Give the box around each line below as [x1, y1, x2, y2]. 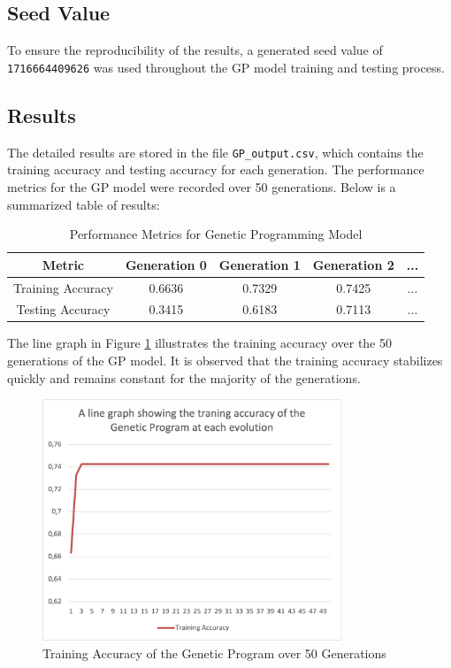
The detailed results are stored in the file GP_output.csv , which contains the [7, 142, 424, 161]
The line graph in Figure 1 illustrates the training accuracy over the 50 [7, 334, 392, 352]
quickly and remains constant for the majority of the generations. [7, 368, 361, 387]
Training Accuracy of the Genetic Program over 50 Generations [42, 644, 386, 663]
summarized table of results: [7, 195, 160, 213]
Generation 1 [218, 255, 301, 273]
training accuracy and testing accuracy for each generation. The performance [7, 160, 424, 179]
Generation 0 [125, 255, 207, 273]
